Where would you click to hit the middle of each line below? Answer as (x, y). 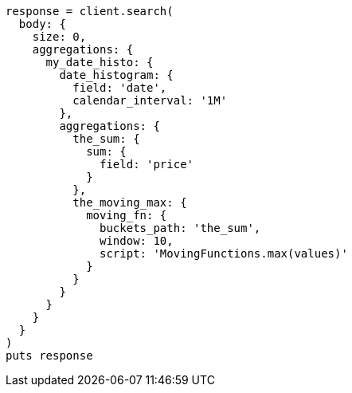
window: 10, (137, 241)
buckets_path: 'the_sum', (180, 228)
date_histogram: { (116, 75)
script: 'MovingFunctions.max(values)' (224, 253)
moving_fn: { (127, 215)
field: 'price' (147, 164)
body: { (42, 24)
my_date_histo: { (100, 62)
